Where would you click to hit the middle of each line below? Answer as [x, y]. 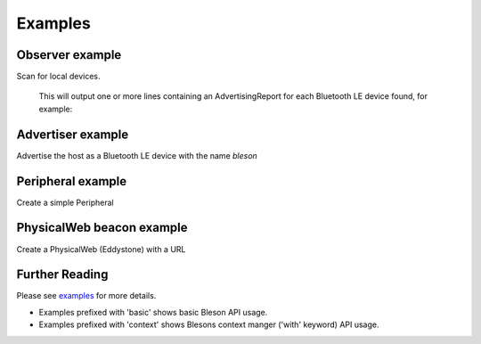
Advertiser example [73, 134]
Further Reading [62, 275]
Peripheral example [72, 181]
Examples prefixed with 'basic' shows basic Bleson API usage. [153, 312]
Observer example [69, 55]
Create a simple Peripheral [65, 202]
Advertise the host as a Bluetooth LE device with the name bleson [137, 155]
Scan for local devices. [58, 77]
